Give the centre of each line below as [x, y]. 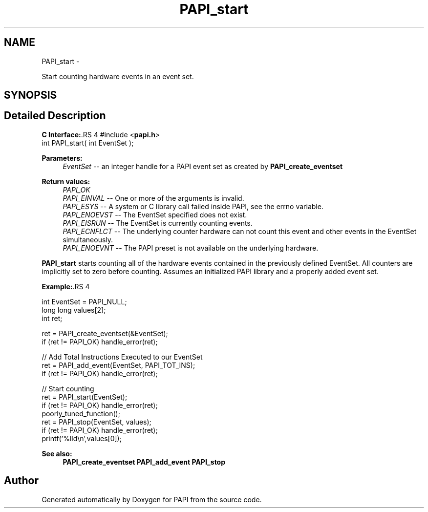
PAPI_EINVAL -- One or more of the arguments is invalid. [153, 198]
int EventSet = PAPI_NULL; [84, 301]
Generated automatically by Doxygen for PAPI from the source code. [152, 499]
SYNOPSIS [31, 95]
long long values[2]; [74, 310]
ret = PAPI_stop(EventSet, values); [96, 422]
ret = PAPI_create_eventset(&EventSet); [105, 333]
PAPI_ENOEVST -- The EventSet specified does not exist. [155, 214]
